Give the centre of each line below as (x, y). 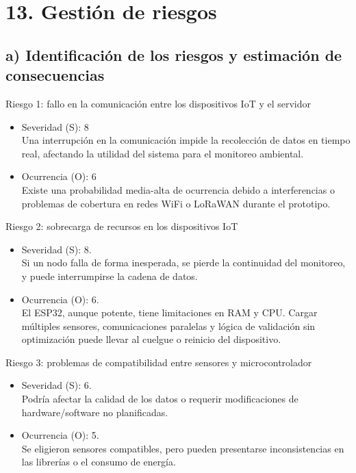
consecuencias (55, 75)
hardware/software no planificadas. (95, 412)
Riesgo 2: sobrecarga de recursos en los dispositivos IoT (122, 226)
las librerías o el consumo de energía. (99, 462)
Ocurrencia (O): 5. (60, 435)
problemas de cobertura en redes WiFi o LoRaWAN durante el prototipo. (176, 203)
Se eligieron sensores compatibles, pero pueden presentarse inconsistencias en (183, 448)
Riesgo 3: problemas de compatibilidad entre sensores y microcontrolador (159, 362)
